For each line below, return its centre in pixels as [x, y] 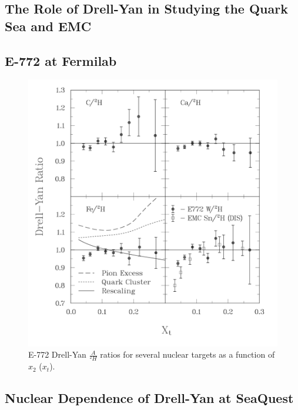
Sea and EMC [48, 26]
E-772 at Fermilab [61, 60]
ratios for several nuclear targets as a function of [187, 354]
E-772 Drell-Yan [57, 354]
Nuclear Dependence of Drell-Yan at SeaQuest [149, 398]
